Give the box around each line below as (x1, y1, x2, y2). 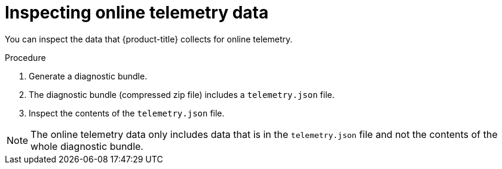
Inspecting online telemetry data (5, 2, 269, 23)
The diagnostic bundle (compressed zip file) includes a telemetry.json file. (29, 89, 335, 100)
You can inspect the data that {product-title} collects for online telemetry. (5, 33, 293, 44)
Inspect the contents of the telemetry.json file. (29, 107, 225, 118)
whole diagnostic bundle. (30, 140, 143, 152)
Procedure (5, 52, 46, 63)
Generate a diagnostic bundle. (29, 70, 148, 81)
